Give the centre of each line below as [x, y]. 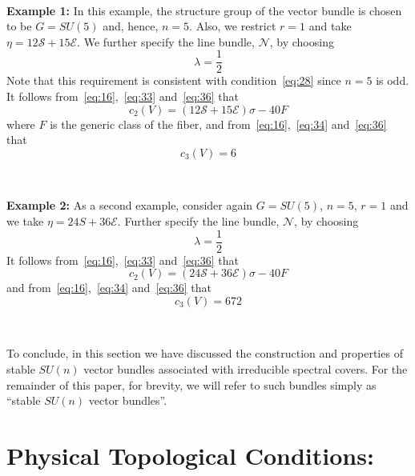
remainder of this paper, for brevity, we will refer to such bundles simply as [191, 384]
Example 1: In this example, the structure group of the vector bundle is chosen [204, 10]
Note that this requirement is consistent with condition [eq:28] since [174, 80]
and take [330, 26]
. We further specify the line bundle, [166, 41]
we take [25, 221]
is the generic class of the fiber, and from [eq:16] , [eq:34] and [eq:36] [218, 124]
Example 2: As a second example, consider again [130, 205]
